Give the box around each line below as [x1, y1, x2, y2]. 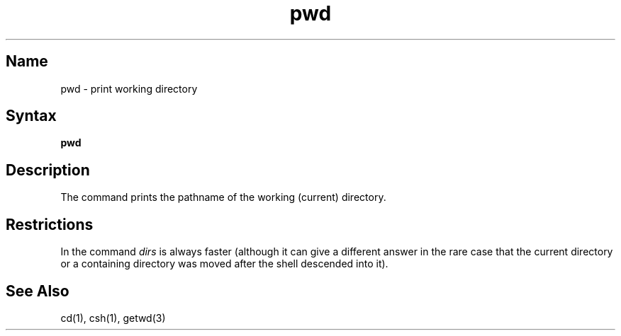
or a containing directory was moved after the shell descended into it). [60, 257, 388, 270]
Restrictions [6, 215, 94, 233]
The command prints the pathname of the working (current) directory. [60, 191, 386, 204]
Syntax [6, 107, 57, 125]
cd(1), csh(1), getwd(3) [60, 311, 166, 324]
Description [6, 161, 90, 179]
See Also [6, 282, 69, 300]
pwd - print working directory [60, 82, 198, 95]
